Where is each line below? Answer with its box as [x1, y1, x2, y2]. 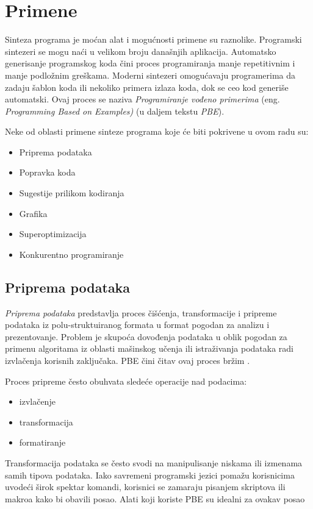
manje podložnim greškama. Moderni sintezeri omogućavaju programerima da [5, 68, 296, 81]
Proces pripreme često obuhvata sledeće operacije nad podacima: [5, 374, 247, 387]
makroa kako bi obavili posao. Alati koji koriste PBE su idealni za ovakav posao [5, 492, 305, 505]
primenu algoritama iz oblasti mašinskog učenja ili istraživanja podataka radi [5, 342, 294, 355]
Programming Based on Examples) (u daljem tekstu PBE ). [5, 104, 225, 117]
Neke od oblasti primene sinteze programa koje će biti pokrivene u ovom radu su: [5, 125, 309, 138]
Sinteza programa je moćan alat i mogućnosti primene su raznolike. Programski [5, 33, 302, 46]
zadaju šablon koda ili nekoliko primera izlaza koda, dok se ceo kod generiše [5, 80, 289, 93]
